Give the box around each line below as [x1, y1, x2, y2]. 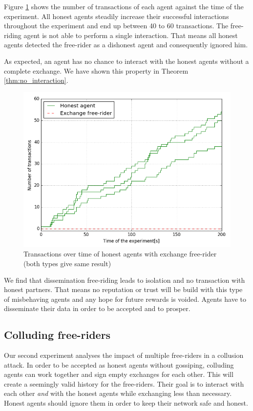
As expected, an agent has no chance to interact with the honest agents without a [4, 56, 249, 66]
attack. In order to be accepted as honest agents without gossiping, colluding [4, 359, 234, 370]
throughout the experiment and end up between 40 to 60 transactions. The [4, 20, 229, 31]
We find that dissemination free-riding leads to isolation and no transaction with [4, 274, 245, 285]
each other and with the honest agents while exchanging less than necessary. [4, 388, 232, 398]
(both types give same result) [23, 258, 111, 268]
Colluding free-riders [4, 327, 111, 342]
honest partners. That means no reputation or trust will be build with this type [4, 284, 243, 294]
